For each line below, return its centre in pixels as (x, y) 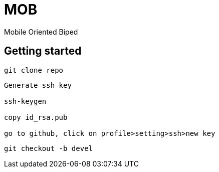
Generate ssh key (38, 85)
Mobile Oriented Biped (41, 32)
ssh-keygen (25, 101)
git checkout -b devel (49, 148)
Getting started (43, 51)
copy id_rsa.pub (36, 117)
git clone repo (34, 70)
